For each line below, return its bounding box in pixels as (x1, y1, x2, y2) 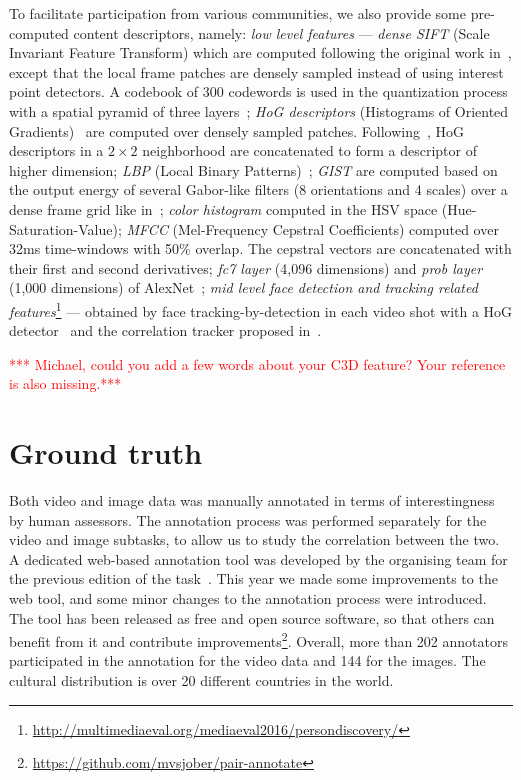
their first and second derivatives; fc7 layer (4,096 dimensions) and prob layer (9, 257, 483, 278)
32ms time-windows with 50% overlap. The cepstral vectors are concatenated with (9, 238, 512, 259)
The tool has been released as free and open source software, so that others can (9, 607, 495, 628)
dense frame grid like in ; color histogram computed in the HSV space (9, 198, 438, 219)
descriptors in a (9, 140, 104, 161)
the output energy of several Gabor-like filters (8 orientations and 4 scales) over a (9, 179, 508, 200)
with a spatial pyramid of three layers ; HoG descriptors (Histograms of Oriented (9, 100, 509, 121)
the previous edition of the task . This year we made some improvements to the (9, 568, 498, 589)
